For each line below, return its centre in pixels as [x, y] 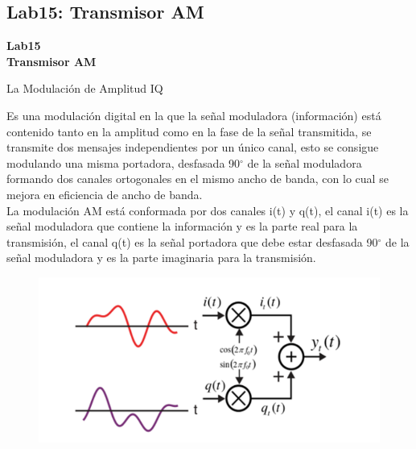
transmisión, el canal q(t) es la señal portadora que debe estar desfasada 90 [192, 241]
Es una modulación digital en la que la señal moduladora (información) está [194, 115]
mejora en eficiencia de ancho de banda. [105, 194]
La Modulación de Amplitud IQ [85, 88]
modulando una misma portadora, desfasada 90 [124, 162]
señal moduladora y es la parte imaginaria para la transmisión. [161, 258]
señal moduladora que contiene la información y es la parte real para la [182, 226]
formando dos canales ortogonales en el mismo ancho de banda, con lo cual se [198, 179]
